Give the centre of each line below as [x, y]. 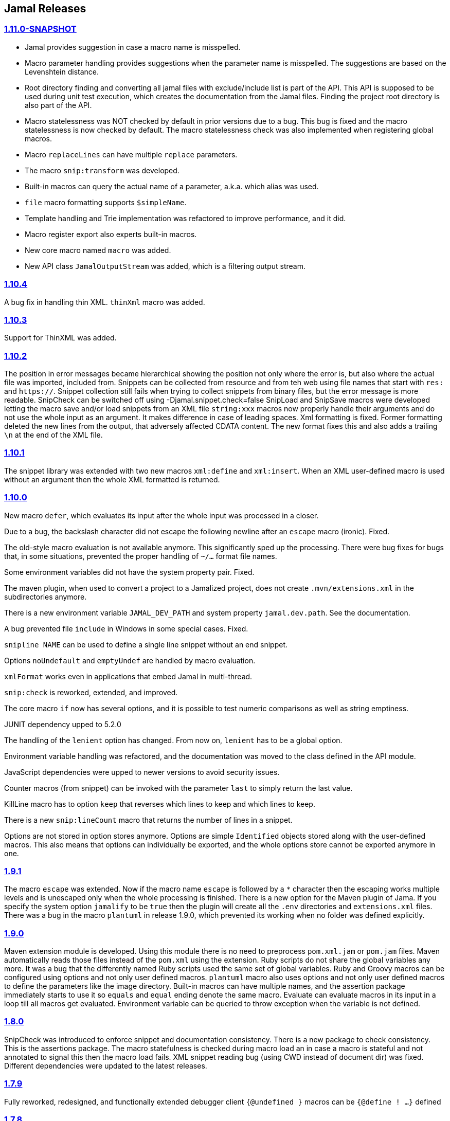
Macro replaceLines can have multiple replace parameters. [131, 154]
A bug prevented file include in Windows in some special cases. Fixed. [126, 628]
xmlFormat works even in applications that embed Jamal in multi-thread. [128, 676]
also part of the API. [58, 105]
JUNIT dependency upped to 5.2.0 [63, 724]
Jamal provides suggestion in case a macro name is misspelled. [133, 47]
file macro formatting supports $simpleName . [106, 202]
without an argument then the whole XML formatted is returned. [112, 479]
